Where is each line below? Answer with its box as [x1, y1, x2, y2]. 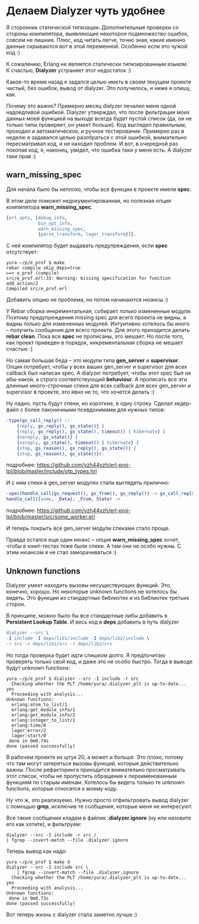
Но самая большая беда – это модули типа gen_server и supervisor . [6, 357, 180, 364]
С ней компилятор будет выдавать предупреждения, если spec [6, 242, 168, 250]
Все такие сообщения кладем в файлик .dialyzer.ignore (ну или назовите [6, 814, 191, 821]
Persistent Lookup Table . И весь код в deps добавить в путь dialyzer [6, 618, 179, 625]
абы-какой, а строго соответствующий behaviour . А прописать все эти [6, 376, 188, 383]
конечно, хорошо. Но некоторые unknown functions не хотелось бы [6, 588, 177, 595]
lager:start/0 [11, 733, 46, 738]
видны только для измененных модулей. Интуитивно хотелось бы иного [6, 320, 190, 327]
